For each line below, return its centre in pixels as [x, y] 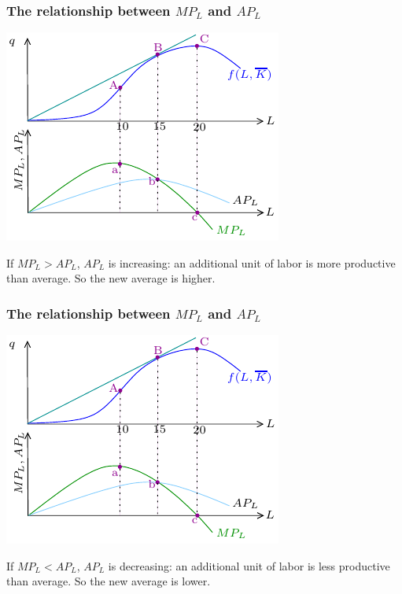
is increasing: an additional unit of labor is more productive [252, 262]
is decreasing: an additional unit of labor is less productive [249, 565]
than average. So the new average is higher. [111, 278]
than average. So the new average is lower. [109, 581]
